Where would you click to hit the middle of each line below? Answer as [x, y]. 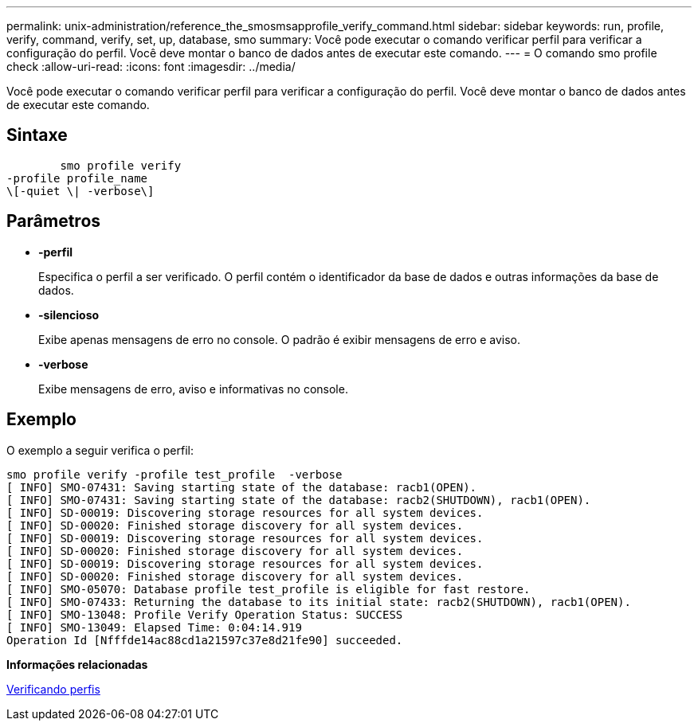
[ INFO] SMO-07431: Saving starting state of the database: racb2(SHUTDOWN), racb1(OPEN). [299, 500]
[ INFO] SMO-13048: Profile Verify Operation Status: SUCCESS [205, 614]
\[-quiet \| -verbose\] [80, 191]
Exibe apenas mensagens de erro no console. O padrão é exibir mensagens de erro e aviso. [279, 339]
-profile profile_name [77, 178]
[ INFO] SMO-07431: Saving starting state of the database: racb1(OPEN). [242, 487]
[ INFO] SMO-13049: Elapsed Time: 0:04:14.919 [154, 627]
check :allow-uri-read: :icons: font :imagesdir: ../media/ [151, 66]
